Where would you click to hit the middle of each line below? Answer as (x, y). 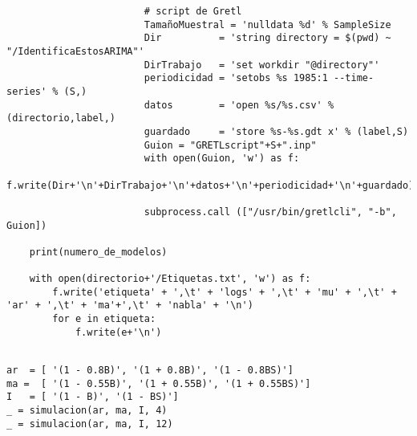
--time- (354, 78)
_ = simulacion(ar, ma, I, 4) (87, 411)
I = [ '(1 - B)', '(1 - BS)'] (93, 397)
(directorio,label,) (61, 118)
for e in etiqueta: (104, 319)
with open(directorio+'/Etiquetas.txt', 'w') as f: (170, 279)
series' (27, 91)
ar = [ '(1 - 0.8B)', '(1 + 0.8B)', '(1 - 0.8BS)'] (150, 371)
